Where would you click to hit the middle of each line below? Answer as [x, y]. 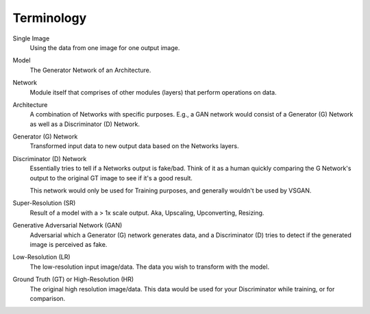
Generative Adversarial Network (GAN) [67, 226]
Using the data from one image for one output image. [105, 47]
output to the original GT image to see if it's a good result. [111, 178]
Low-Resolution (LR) [42, 257]
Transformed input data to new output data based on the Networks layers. [134, 146]
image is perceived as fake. [69, 244]
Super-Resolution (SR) [44, 203]
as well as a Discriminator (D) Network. [85, 124]
